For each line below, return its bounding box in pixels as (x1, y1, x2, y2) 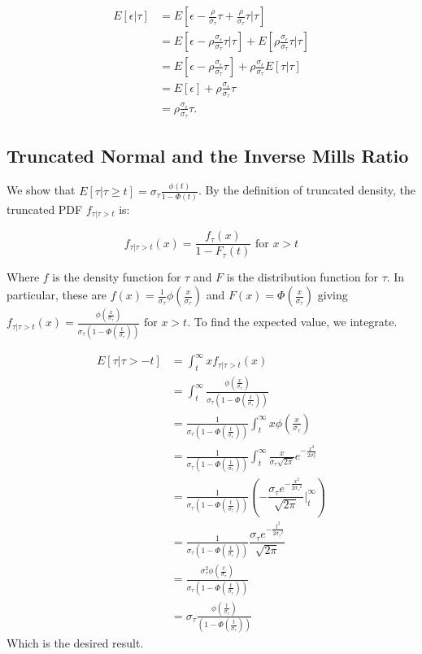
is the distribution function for (226, 268, 378, 286)
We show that (7, 181, 76, 198)
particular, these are (7, 286, 107, 303)
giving (317, 286, 348, 303)
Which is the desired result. (7, 634, 144, 652)
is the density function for (52, 268, 181, 286)
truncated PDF (7, 200, 83, 217)
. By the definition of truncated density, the (198, 181, 416, 198)
